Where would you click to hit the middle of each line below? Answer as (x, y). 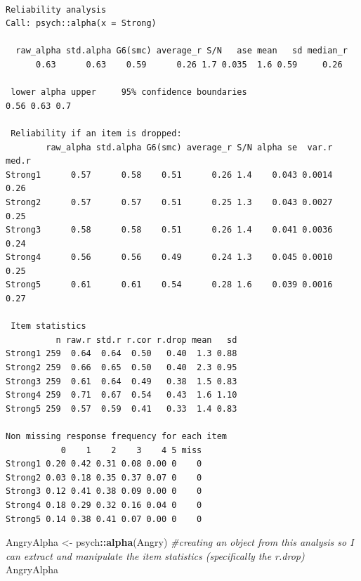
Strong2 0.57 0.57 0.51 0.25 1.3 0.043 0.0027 (169, 202)
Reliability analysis (56, 9)
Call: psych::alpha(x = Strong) (81, 24)
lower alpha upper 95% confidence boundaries (129, 92)
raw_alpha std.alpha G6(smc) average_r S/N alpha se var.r (189, 147)
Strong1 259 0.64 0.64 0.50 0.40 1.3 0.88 (122, 354)
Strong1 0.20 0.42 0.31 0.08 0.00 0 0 (104, 464)
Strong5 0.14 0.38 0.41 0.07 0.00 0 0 (104, 519)
